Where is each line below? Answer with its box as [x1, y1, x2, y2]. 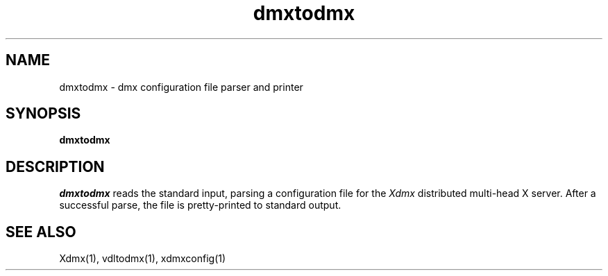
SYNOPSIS [6, 105, 81, 123]
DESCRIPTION [6, 157, 105, 175]
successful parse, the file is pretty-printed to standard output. [59, 199, 341, 212]
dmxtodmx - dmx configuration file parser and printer [59, 80, 303, 93]
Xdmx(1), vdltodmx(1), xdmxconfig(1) [59, 252, 226, 265]
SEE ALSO [6, 223, 76, 241]
